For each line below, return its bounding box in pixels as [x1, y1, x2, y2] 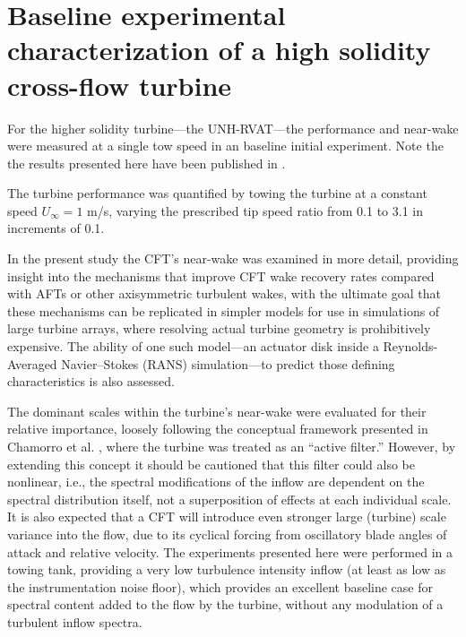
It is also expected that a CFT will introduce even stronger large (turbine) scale [7, 507, 446, 526]
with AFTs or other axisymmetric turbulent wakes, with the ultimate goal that [7, 284, 441, 303]
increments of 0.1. [7, 219, 105, 237]
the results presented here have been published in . [7, 153, 286, 172]
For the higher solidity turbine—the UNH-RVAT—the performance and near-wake [7, 118, 459, 137]
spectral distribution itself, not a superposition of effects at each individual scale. [7, 489, 452, 508]
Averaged [7, 354, 57, 373]
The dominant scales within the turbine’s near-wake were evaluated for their [7, 401, 427, 420]
